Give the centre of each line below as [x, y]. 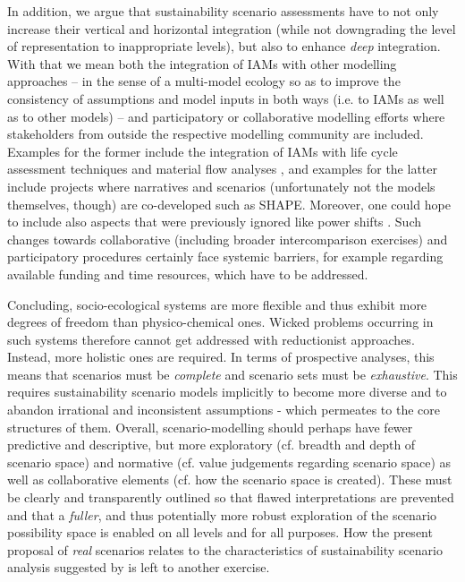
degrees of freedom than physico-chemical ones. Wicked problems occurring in [220, 322]
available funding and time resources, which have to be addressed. [188, 274]
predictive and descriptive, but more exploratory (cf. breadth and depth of [211, 445]
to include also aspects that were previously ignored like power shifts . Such [214, 222]
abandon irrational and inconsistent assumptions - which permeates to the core [224, 410]
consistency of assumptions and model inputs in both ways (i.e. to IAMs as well [226, 98]
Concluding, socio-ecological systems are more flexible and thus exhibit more [217, 304]
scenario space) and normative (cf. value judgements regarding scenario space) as [229, 462]
